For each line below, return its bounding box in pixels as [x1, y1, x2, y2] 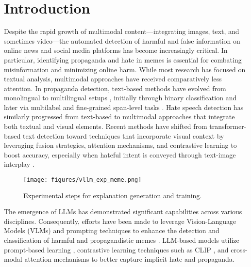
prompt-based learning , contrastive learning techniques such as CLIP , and [4, 244, 229, 254]
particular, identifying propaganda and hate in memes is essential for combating [4, 54, 242, 64]
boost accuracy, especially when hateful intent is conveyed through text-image [4, 149, 236, 159]
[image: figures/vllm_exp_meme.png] [23, 176, 142, 184]
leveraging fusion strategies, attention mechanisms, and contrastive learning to [4, 140, 237, 150]
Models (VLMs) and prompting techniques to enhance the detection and [4, 225, 219, 236]
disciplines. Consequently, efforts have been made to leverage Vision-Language [4, 216, 236, 226]
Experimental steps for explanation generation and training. [23, 190, 202, 200]
